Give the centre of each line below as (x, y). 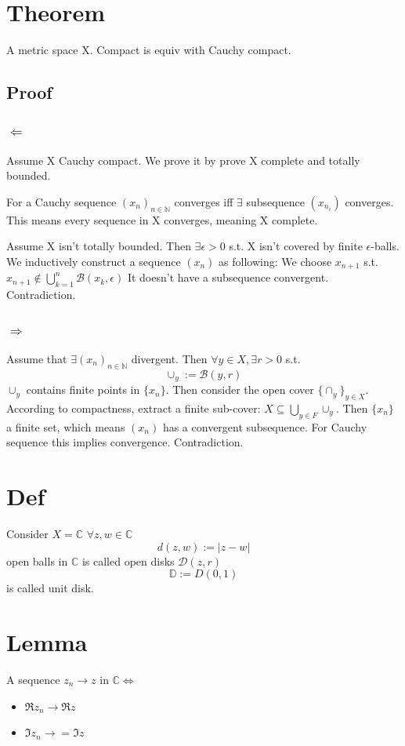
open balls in (37, 560)
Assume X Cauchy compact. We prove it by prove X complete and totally (183, 160)
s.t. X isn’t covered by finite (296, 246)
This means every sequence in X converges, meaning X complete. (162, 219)
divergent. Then (169, 358)
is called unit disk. (50, 588)
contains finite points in (83, 389)
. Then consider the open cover (240, 389)
